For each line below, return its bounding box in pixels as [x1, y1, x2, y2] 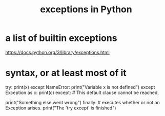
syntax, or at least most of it [5, 67, 127, 79]
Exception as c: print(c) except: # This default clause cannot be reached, [5, 89, 159, 96]
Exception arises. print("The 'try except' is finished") [5, 105, 116, 111]
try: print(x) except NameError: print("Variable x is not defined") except [5, 84, 155, 90]
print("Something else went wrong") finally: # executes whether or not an [5, 99, 160, 105]
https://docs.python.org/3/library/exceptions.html [5, 49, 110, 55]
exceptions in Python [40, 4, 132, 15]
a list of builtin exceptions [5, 32, 117, 44]
